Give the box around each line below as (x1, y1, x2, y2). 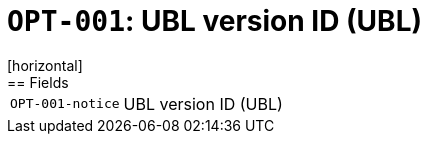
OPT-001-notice (10, 96, 120, 112)
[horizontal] (7, 56, 83, 74)
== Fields (7, 73, 69, 91)
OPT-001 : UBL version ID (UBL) (7, 4, 423, 38)
